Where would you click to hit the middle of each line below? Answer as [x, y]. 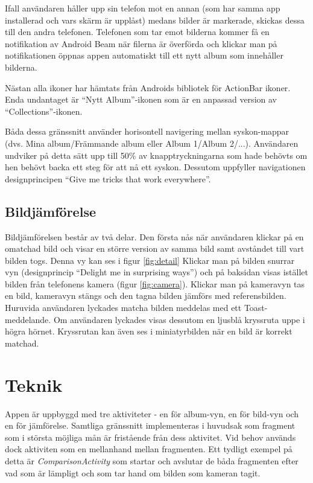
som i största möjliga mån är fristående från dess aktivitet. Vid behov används [150, 437]
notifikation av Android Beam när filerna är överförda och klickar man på [141, 43]
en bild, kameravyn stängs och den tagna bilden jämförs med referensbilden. [146, 296]
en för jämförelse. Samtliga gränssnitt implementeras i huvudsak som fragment [150, 425]
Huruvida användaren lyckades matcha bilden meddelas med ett [123, 308]
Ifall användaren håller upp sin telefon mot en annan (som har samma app [143, 8]
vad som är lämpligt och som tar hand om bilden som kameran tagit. [133, 472]
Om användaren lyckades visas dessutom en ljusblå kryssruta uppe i [179, 319]
